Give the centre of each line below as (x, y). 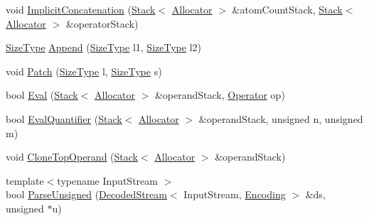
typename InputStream (107, 180)
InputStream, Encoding (235, 194)
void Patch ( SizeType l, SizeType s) (84, 71)
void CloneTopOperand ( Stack (72, 157)
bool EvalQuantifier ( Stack (64, 118)
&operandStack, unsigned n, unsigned (281, 118)
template (25, 180)
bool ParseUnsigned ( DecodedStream (86, 194)
